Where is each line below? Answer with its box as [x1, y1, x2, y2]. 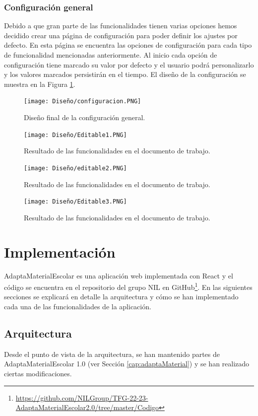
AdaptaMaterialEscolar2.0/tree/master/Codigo [15, 402, 159, 413]
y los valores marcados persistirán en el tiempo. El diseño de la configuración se [4, 69, 246, 79]
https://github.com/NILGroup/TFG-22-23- [15, 392, 148, 403]
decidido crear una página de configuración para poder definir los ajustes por [4, 30, 238, 40]
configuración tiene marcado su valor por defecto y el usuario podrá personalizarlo [4, 59, 254, 69]
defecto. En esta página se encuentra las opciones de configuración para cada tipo [4, 40, 252, 50]
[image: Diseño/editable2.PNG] [24, 164, 127, 172]
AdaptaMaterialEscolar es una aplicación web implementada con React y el [4, 270, 233, 280]
